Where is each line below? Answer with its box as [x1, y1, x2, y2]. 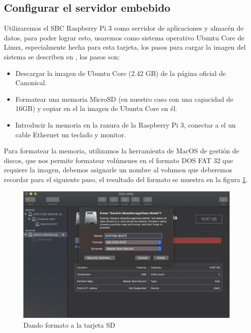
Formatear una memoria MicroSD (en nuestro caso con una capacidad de [15, 93, 233, 104]
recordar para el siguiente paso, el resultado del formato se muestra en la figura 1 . [4, 174, 248, 184]
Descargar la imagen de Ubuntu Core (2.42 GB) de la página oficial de [15, 68, 226, 78]
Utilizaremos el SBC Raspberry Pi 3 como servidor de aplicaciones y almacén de [4, 23, 244, 33]
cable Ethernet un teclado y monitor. [15, 129, 126, 139]
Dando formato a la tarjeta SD [23, 319, 115, 330]
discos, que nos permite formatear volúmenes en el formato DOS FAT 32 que [4, 155, 233, 165]
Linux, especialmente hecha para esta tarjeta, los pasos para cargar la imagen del [4, 42, 246, 52]
